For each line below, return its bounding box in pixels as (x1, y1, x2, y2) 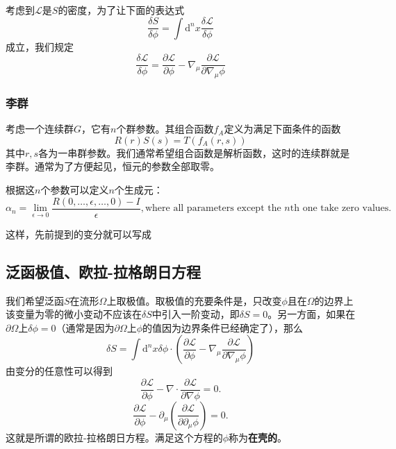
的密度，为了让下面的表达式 (58, 3, 185, 17)
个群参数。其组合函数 (116, 121, 214, 136)
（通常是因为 (56, 320, 115, 334)
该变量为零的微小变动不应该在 (6, 307, 142, 321)
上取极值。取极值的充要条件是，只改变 (106, 293, 282, 307)
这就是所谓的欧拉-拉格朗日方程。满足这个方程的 (6, 430, 223, 444)
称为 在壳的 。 (229, 430, 288, 444)
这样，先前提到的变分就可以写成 (6, 226, 151, 241)
